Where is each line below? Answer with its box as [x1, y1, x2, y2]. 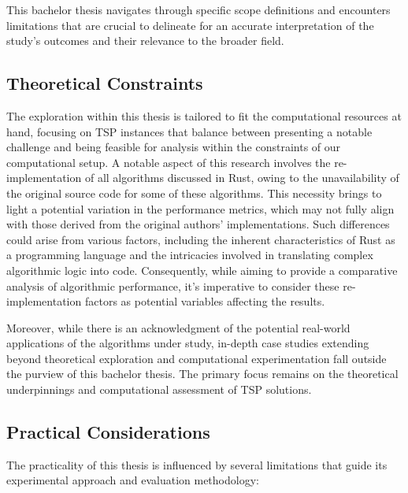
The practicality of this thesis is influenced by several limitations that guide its [6, 456, 388, 473]
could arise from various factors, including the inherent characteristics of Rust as [6, 231, 395, 247]
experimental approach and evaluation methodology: [6, 472, 259, 488]
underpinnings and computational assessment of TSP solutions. [6, 381, 312, 398]
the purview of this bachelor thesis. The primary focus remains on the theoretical [6, 365, 399, 382]
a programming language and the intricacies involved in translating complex [6, 246, 373, 263]
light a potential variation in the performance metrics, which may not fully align [6, 200, 395, 217]
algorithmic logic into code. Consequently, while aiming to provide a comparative [6, 261, 398, 278]
